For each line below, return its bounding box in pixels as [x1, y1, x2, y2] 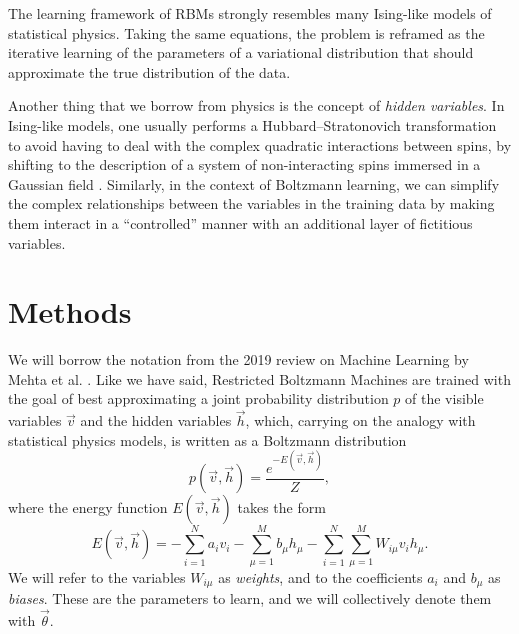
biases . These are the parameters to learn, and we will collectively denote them [8, 587, 492, 608]
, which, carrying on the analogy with [245, 410, 476, 431]
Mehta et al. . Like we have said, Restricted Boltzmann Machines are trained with [8, 368, 511, 389]
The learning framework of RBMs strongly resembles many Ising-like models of [8, 3, 492, 23]
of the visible [405, 388, 484, 409]
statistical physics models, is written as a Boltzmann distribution [8, 429, 407, 450]
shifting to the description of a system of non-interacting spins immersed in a [8, 154, 481, 175]
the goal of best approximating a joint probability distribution [8, 388, 389, 409]
